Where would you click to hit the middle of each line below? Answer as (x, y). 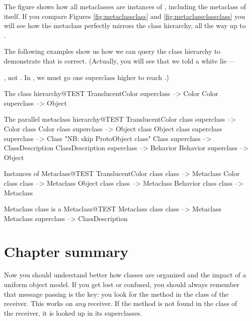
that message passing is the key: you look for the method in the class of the (116, 294)
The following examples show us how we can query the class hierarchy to (112, 51)
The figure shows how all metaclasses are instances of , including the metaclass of (125, 6)
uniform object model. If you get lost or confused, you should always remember (122, 284)
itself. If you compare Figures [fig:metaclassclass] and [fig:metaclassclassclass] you (125, 16)
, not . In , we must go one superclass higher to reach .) (86, 77)
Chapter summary (66, 251)
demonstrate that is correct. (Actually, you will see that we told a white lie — (119, 60)
